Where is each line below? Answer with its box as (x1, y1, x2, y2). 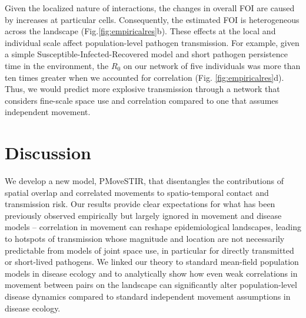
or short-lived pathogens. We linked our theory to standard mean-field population (5, 255, 299, 268)
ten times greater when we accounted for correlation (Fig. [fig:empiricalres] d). (5, 71, 284, 83)
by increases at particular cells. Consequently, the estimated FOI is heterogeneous (5, 13, 300, 25)
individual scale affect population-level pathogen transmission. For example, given (5, 36, 300, 48)
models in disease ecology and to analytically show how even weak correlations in (5, 267, 298, 279)
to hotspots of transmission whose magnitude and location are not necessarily (5, 232, 285, 245)
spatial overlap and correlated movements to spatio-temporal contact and (5, 186, 269, 198)
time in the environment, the (5, 59, 109, 71)
